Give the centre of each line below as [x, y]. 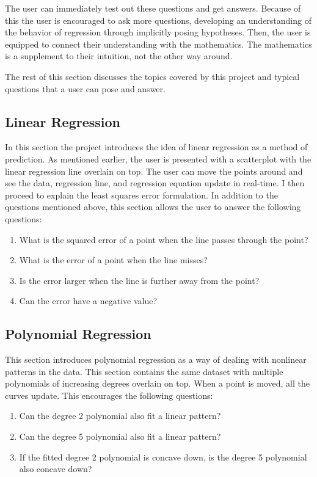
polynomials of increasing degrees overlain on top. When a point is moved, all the [157, 383]
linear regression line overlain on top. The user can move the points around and [154, 171]
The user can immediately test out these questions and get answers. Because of [153, 8]
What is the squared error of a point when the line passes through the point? [164, 239]
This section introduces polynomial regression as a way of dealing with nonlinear [156, 359]
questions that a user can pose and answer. [85, 88]
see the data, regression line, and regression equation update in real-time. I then [155, 183]
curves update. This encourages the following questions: [109, 395]
